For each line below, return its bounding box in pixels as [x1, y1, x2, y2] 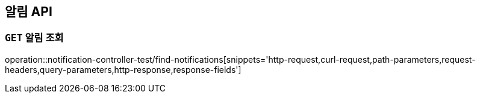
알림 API [5, 4, 52, 19]
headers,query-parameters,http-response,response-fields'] [5, 64, 242, 75]
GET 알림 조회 [5, 32, 64, 44]
